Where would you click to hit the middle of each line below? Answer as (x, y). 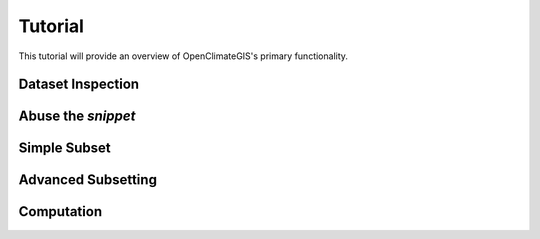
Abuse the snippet (77, 116)
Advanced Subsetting (87, 180)
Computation (60, 211)
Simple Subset (65, 148)
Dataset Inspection (79, 84)
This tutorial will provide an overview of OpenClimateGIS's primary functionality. (183, 56)
